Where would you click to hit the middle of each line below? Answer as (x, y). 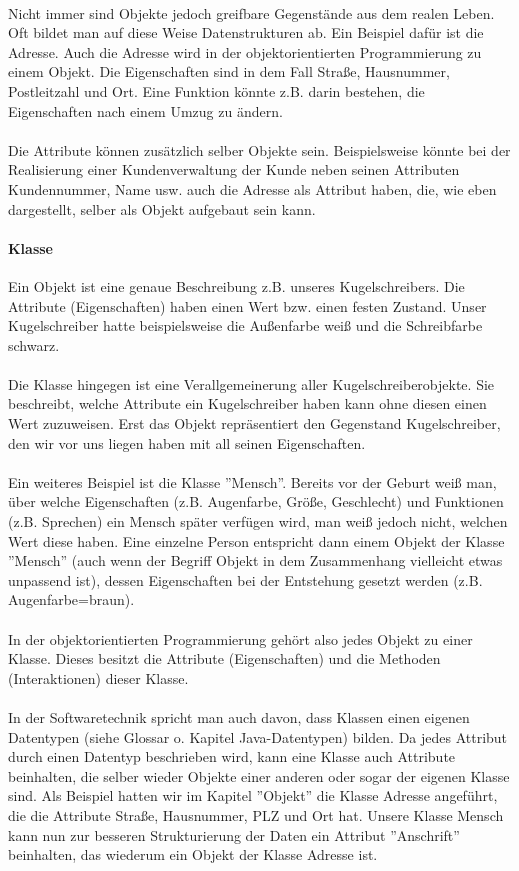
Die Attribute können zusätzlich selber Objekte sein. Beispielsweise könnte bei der (259, 149)
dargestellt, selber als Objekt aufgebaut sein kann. (162, 208)
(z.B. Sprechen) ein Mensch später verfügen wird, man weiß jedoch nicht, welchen (258, 521)
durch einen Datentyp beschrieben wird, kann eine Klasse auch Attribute (232, 756)
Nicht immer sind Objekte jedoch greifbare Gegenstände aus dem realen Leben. (251, 12)
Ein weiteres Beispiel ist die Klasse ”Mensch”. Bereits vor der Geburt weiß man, (252, 481)
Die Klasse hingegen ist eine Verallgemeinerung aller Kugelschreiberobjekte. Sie (251, 383)
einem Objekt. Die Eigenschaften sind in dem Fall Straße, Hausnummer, (229, 71)
